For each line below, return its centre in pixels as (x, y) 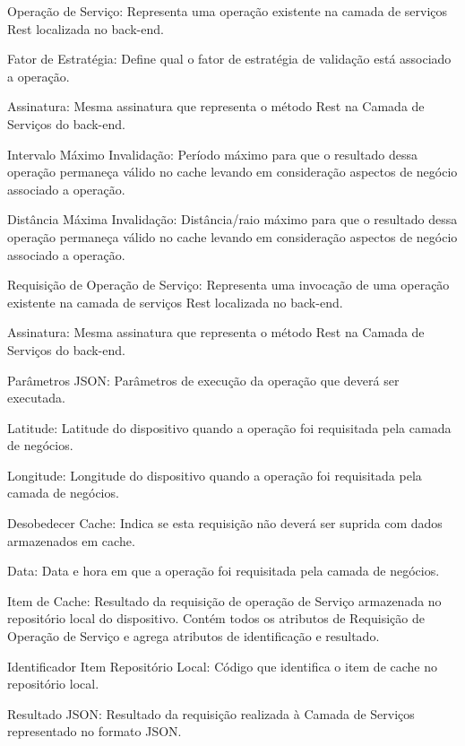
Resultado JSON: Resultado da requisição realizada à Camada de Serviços (211, 713)
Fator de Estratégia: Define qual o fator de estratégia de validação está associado (229, 59)
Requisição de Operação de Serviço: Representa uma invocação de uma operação (228, 285)
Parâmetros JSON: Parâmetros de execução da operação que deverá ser (203, 380)
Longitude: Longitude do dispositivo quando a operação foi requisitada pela (215, 475)
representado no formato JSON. (95, 731)
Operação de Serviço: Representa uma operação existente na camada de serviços (228, 11)
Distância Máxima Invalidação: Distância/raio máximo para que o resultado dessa (232, 219)
